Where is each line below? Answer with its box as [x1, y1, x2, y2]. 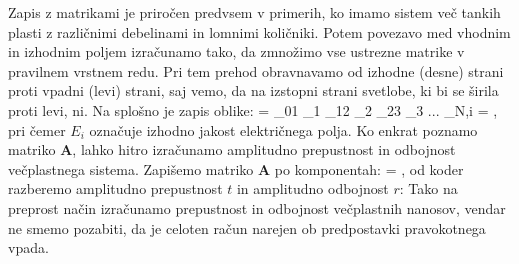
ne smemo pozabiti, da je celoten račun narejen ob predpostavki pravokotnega [8, 217, 486, 238]
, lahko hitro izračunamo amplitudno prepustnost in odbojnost [72, 139, 456, 160]
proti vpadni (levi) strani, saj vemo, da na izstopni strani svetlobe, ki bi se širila [8, 80, 499, 101]
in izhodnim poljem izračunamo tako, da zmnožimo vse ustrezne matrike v [8, 41, 465, 62]
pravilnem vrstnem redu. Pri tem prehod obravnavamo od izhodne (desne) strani [8, 60, 504, 81]
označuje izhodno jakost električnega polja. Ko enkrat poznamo [89, 119, 478, 140]
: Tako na [399, 178, 458, 199]
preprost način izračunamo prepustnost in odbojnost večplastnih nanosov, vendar [8, 197, 506, 218]
